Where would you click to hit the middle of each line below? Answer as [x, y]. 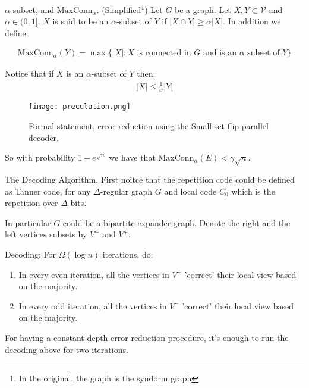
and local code [190, 191]
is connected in [164, 53]
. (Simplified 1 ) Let [130, 9]
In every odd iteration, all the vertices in [93, 306]
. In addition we [252, 21]
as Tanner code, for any [48, 191]
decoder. [44, 137]
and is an [220, 53]
